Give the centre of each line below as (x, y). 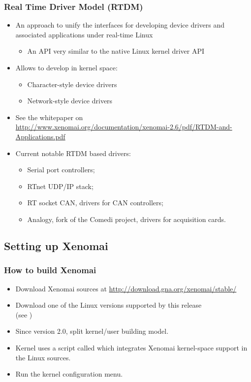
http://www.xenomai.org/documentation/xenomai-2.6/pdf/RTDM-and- (124, 127)
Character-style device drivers (72, 84)
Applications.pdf (40, 136)
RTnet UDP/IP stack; (60, 186)
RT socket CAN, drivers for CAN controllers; (95, 203)
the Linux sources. (43, 357)
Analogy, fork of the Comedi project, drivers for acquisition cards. (126, 219)
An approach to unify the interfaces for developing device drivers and (120, 25)
